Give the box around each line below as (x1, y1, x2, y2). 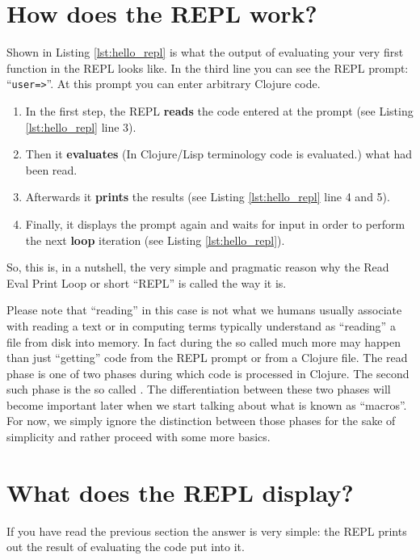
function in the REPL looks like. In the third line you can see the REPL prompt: (6, 59, 409, 76)
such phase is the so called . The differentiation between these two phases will (6, 381, 391, 398)
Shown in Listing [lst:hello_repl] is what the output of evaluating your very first (6, 44, 404, 61)
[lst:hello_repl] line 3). (25, 118, 136, 135)
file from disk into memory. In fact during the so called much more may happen (6, 333, 401, 350)
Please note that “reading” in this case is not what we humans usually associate (6, 301, 402, 318)
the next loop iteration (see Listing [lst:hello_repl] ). (25, 231, 285, 248)
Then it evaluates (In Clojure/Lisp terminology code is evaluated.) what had (25, 145, 413, 162)
